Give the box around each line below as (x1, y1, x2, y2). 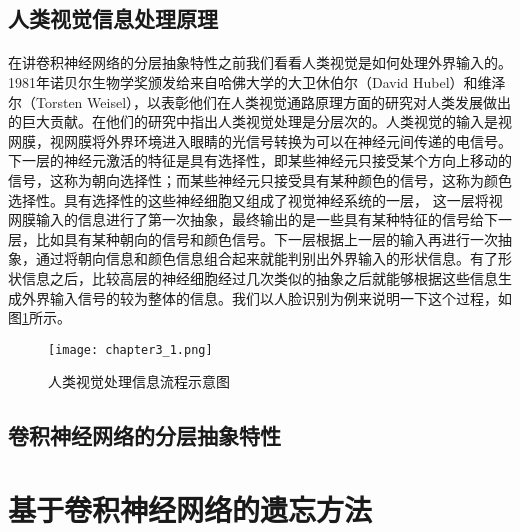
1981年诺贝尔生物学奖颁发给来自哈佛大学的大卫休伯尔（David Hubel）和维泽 (8, 71, 506, 92)
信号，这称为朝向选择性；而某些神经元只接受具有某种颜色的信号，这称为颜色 (8, 169, 512, 190)
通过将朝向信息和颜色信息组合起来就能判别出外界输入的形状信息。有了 (35, 248, 498, 269)
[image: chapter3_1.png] (48, 342, 213, 357)
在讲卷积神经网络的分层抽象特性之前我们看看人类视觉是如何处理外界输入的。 (8, 52, 512, 73)
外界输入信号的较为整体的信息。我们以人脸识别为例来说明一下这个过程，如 (21, 287, 512, 308)
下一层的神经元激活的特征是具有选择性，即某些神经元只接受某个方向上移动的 (8, 150, 512, 171)
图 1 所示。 (8, 307, 71, 328)
